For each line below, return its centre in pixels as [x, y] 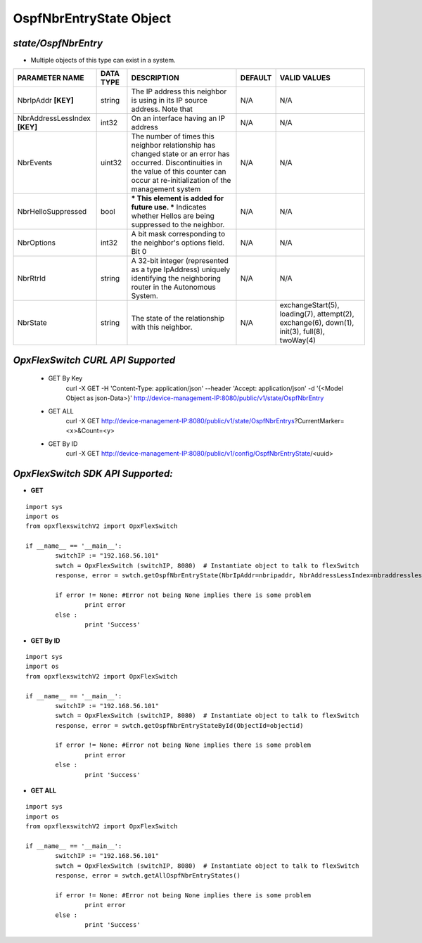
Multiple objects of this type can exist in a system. [103, 60]
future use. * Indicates [169, 207]
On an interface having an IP [178, 118]
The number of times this [173, 136]
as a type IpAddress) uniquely [181, 269]
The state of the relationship [178, 319]
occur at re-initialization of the [181, 181]
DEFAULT [256, 78]
